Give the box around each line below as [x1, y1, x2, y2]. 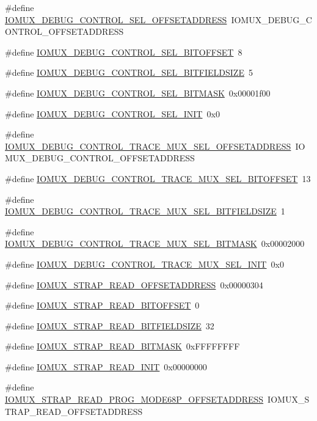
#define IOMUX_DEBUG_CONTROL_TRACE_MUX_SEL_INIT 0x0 [5, 257, 284, 270]
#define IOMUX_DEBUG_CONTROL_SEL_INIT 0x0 [5, 107, 220, 120]
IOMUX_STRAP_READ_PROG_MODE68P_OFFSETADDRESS [5, 393, 264, 406]
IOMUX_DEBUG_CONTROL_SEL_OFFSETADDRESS [5, 13, 227, 26]
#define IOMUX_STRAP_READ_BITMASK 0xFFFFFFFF [5, 340, 240, 353]
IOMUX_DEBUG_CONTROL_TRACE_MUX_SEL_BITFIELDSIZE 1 [5, 205, 285, 218]
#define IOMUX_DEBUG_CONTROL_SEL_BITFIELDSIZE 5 [5, 66, 253, 79]
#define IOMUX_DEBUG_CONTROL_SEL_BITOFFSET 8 [5, 45, 242, 58]
